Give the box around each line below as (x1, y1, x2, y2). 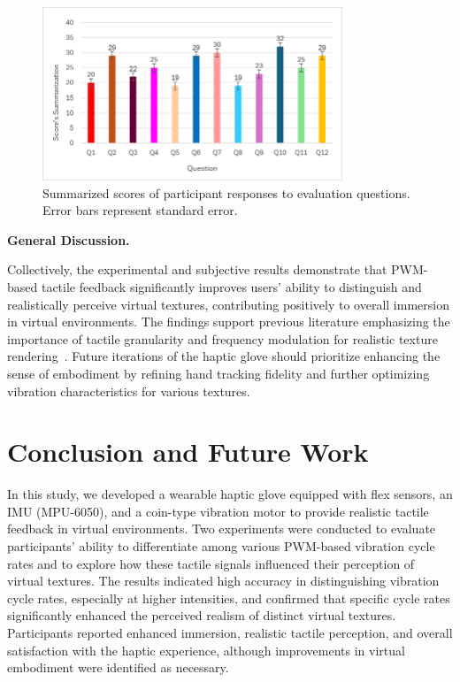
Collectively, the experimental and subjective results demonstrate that (7, 260, 387, 279)
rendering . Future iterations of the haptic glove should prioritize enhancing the (7, 347, 441, 365)
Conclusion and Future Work (7, 433, 369, 470)
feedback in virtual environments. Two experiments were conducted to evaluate (7, 519, 436, 538)
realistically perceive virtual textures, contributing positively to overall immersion (7, 295, 449, 313)
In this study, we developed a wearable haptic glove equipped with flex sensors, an (7, 485, 453, 503)
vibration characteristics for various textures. (7, 381, 250, 400)
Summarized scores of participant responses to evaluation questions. (42, 183, 410, 202)
